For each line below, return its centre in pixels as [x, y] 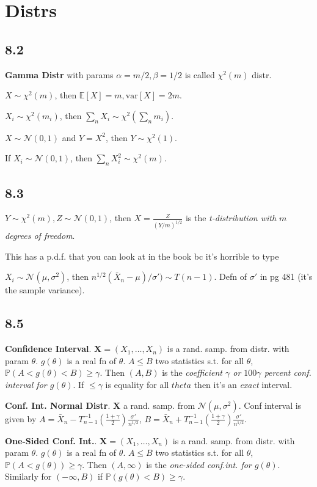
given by [21, 418]
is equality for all [137, 384]
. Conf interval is [270, 405]
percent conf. [288, 372]
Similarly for [28, 476]
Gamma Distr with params [59, 74]
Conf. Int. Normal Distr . [58, 405]
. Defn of [231, 276]
